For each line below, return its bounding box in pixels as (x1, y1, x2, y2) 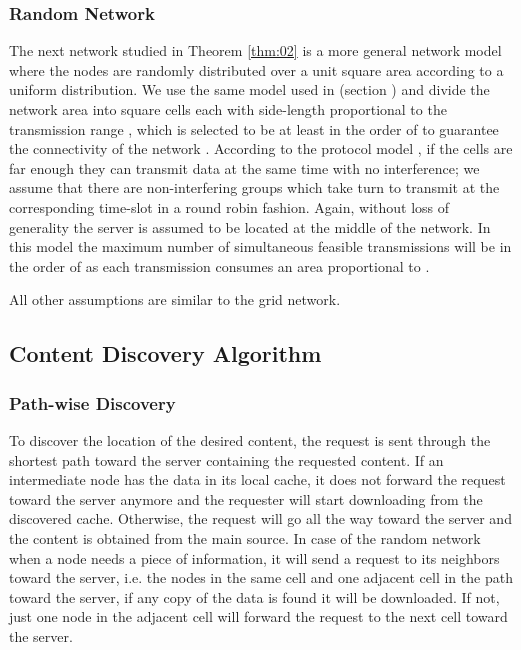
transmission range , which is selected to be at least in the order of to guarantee (9, 118, 499, 139)
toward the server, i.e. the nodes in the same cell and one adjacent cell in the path (9, 567, 513, 588)
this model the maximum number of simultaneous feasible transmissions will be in (9, 236, 512, 257)
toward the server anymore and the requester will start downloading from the (9, 488, 483, 509)
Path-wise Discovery (9, 390, 176, 415)
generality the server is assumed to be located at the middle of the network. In (9, 216, 491, 237)
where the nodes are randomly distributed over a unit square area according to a (9, 59, 504, 80)
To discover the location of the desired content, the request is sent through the (9, 429, 491, 450)
